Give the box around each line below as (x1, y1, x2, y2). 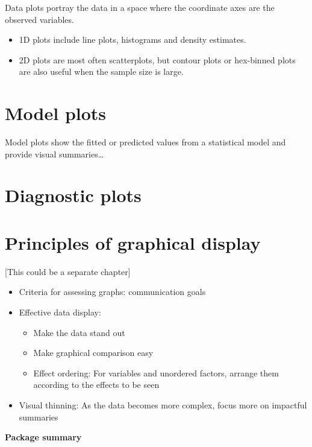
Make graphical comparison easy (33, 346, 154, 359)
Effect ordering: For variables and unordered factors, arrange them (33, 366, 279, 379)
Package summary (5, 431, 82, 443)
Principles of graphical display (5, 230, 261, 255)
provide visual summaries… (5, 147, 104, 160)
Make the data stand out (33, 326, 125, 338)
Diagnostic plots (5, 183, 142, 208)
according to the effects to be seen (33, 378, 160, 391)
